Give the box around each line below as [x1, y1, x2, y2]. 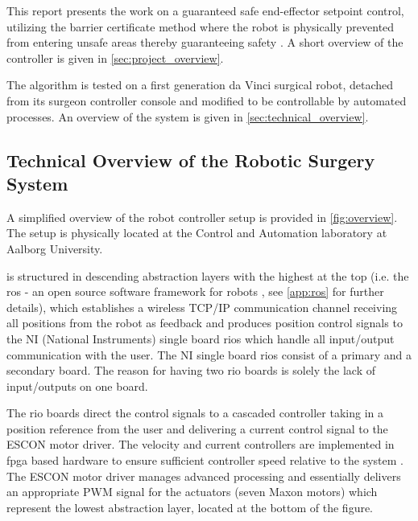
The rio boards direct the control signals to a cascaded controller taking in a [6, 404, 383, 421]
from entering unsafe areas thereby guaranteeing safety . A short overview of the [6, 34, 404, 51]
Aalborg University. [6, 240, 103, 256]
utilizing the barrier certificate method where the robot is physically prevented [6, 18, 395, 35]
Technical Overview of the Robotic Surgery [6, 147, 375, 172]
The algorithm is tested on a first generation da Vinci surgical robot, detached [6, 76, 394, 93]
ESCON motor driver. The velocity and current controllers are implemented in [6, 436, 395, 453]
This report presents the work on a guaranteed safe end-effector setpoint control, [6, 2, 404, 18]
